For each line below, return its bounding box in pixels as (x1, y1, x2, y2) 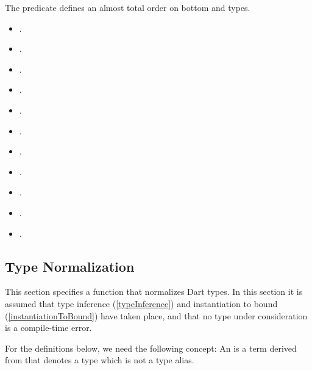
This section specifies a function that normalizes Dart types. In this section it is (5, 285, 303, 298)
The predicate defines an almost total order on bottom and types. (5, 1, 250, 13)
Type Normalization (5, 256, 135, 275)
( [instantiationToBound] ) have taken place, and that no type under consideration (5, 309, 308, 322)
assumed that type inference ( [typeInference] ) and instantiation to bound (5, 297, 278, 310)
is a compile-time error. (5, 321, 92, 334)
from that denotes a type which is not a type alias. (5, 354, 194, 366)
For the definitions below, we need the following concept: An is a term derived (5, 341, 297, 354)
